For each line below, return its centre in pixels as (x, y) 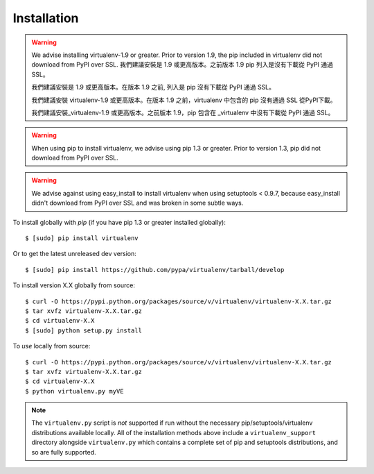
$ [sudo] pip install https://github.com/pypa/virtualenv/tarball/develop (155, 270)
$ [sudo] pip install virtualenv (82, 238)
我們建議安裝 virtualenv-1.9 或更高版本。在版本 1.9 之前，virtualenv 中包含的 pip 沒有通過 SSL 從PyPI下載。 (184, 100)
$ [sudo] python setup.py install (83, 330)
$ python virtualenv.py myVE (74, 391)
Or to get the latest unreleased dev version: (74, 254)
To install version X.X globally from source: (74, 285)
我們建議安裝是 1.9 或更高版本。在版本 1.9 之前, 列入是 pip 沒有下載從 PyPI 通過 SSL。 (153, 87)
